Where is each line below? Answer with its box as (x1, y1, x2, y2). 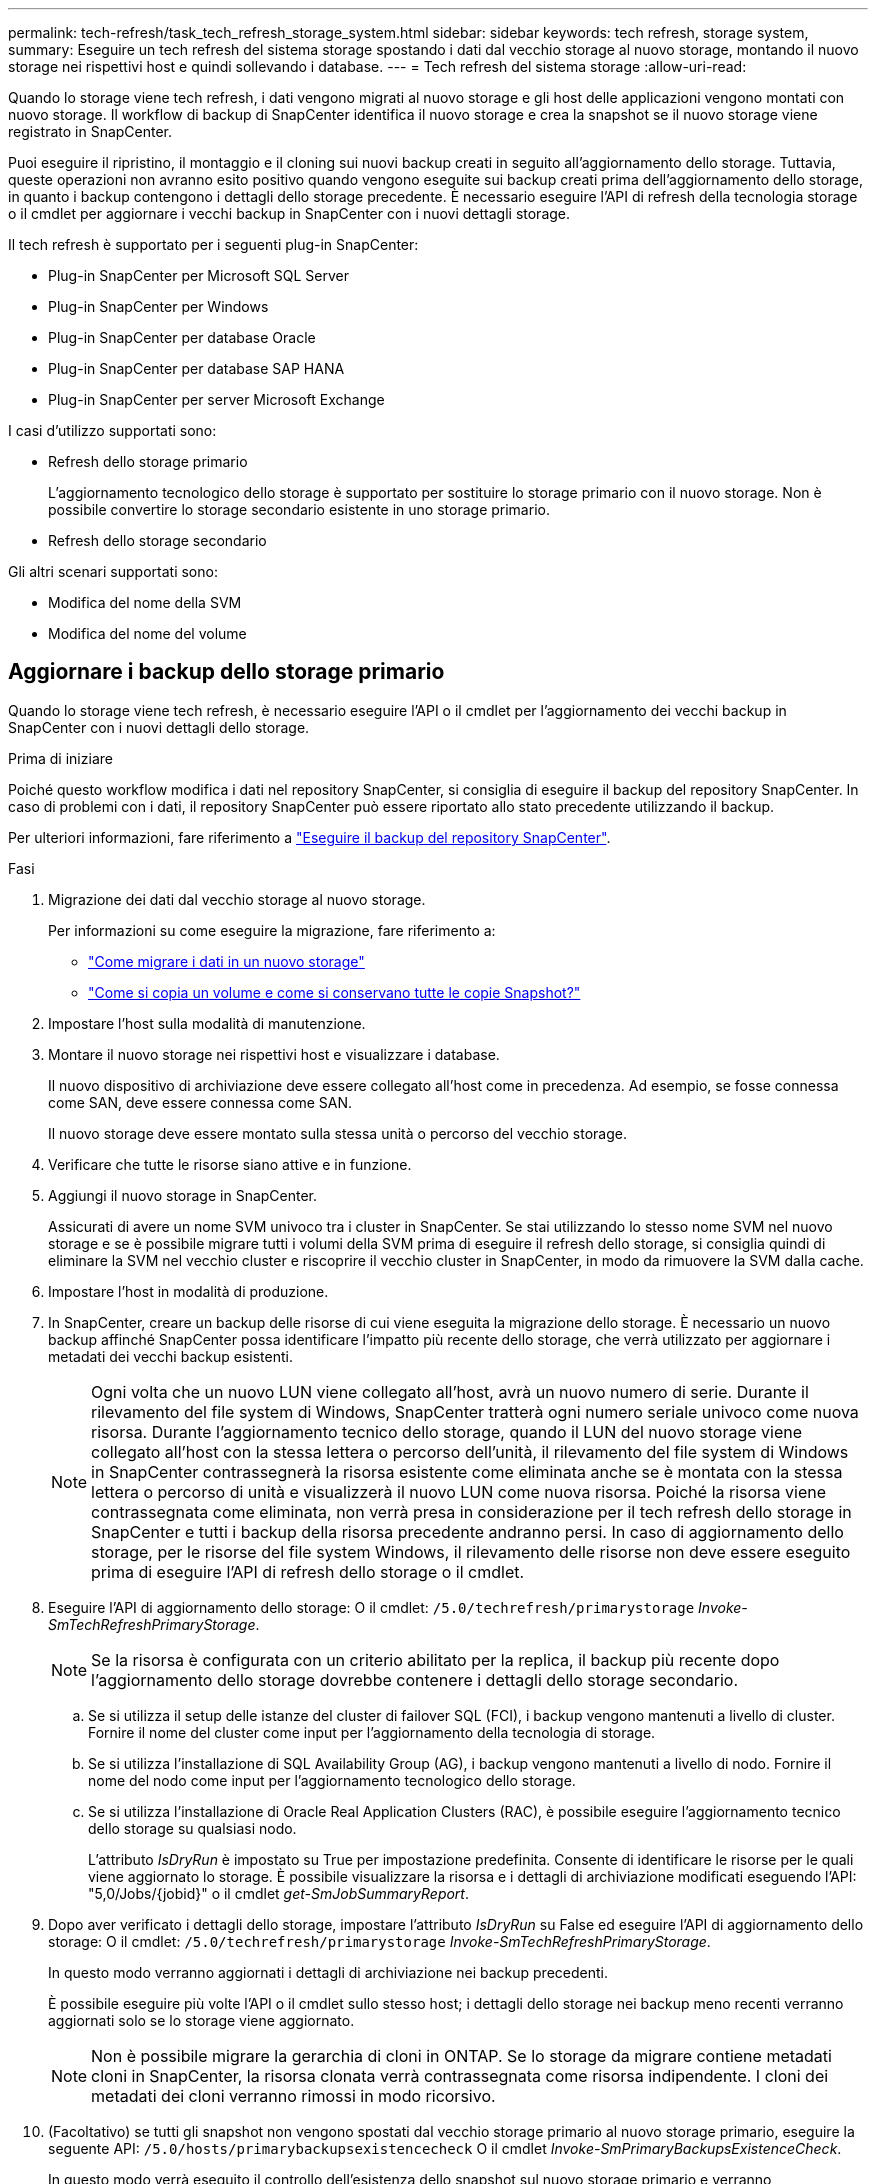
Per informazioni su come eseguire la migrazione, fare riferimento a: (48, 921, 496, 939)
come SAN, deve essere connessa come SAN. (48, 1093, 352, 1111)
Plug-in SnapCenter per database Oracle (48, 329, 316, 346)
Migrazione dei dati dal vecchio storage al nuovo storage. (48, 890, 426, 908)
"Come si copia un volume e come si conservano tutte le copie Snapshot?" (88, 983, 581, 1001)
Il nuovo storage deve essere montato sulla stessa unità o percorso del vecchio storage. (48, 1124, 627, 1142)
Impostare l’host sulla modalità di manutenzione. (48, 1014, 366, 1032)
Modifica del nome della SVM (48, 594, 242, 611)
